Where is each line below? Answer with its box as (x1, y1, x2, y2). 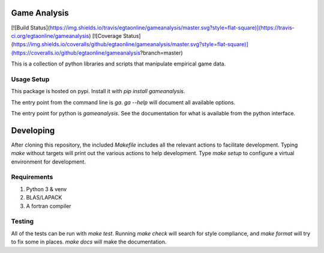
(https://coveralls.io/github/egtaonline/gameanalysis (11, 49, 141, 56)
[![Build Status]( (11, 24, 50, 31)
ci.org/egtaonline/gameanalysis (11, 32, 89, 39)
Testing (11, 217, 34, 225)
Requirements (11, 173, 53, 181)
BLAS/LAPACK (26, 194, 62, 201)
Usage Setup (11, 75, 50, 84)
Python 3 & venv (26, 185, 67, 192)
